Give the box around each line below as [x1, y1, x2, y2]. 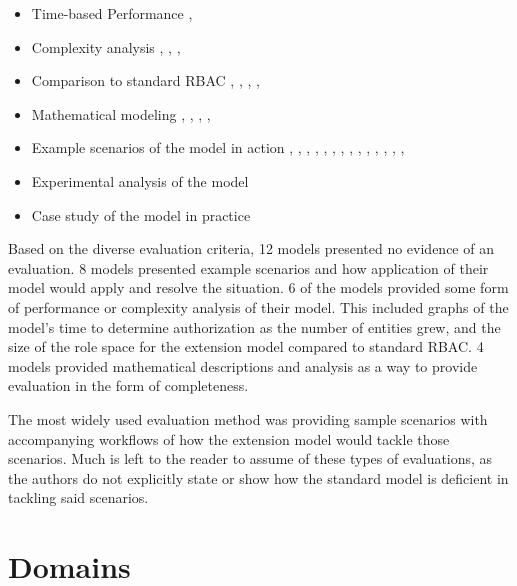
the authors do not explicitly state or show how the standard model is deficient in [8, 467, 509, 488]
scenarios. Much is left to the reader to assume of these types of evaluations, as [8, 448, 493, 469]
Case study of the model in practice [31, 204, 251, 225]
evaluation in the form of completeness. [8, 375, 249, 396]
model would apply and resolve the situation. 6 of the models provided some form [8, 277, 509, 298]
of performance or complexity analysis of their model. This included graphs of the [8, 296, 509, 317]
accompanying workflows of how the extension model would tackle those [8, 428, 450, 449]
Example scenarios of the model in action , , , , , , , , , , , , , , [31, 137, 405, 158]
